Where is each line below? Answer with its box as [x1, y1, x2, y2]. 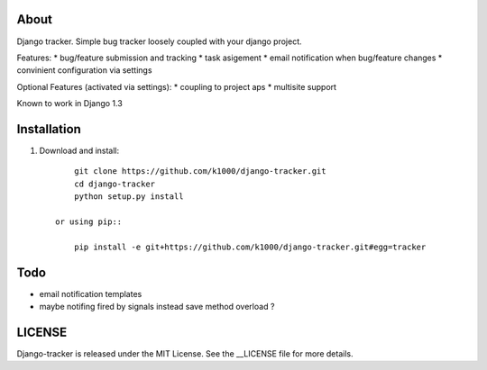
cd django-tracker [73, 178, 156, 189]
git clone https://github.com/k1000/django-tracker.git [73, 167, 326, 176]
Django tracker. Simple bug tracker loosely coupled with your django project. [16, 36, 302, 47]
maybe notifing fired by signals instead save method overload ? [39, 302, 275, 312]
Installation [16, 122, 81, 137]
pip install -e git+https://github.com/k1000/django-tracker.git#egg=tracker [73, 241, 427, 252]
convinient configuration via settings [16, 65, 152, 76]
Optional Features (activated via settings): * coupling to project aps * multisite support [16, 81, 337, 92]
